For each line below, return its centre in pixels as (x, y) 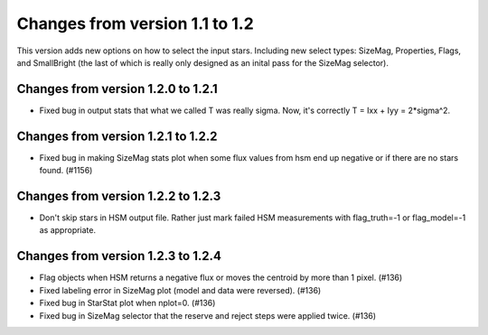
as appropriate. (68, 230)
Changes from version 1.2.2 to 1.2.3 (119, 195)
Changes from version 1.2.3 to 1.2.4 (119, 256)
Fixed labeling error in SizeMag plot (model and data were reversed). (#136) (180, 290)
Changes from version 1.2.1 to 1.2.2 (117, 136)
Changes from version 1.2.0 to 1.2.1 (117, 89)
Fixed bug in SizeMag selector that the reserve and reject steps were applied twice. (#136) (208, 315)
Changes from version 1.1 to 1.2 (136, 23)
